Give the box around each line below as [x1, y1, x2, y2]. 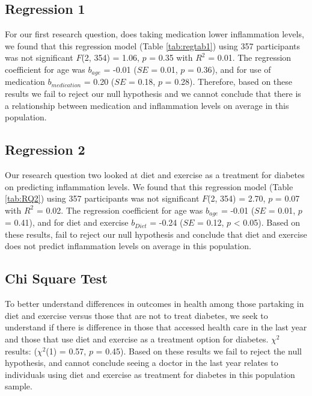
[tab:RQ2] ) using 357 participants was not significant [5, 192, 200, 205]
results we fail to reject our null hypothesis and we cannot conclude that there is [5, 87, 301, 100]
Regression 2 [5, 140, 85, 159]
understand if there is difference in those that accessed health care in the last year [5, 321, 307, 333]
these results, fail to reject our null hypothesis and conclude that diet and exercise [5, 227, 307, 240]
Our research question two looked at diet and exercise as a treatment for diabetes [5, 169, 305, 181]
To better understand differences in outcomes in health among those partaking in [5, 297, 304, 310]
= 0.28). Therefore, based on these [165, 75, 293, 88]
